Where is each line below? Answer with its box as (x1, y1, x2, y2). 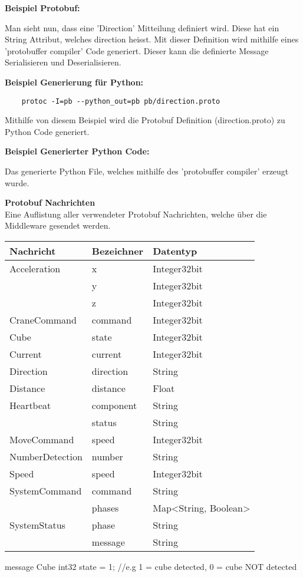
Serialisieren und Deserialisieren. (5, 56, 121, 68)
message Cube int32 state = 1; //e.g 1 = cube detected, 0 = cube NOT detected (5, 560, 297, 572)
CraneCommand (9, 312, 77, 327)
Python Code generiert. (5, 125, 90, 137)
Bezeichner (91, 243, 144, 258)
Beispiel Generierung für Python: (5, 75, 144, 88)
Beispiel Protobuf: (5, 2, 80, 14)
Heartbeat (9, 398, 51, 412)
